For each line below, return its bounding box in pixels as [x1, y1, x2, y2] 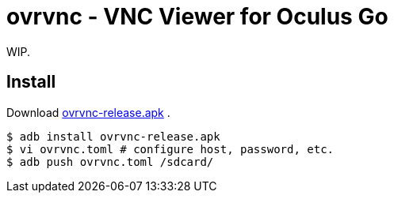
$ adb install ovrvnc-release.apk [6, 130, 220, 143]
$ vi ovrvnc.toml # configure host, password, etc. [6, 142, 335, 156]
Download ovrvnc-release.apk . [6, 105, 170, 119]
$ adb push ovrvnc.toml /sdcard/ [6, 155, 214, 168]
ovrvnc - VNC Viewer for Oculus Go [6, 3, 388, 30]
